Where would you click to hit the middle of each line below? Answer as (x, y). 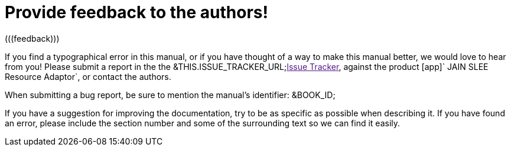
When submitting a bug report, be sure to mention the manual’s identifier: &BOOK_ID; (170, 95)
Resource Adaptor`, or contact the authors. (88, 76)
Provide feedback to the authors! (136, 12)
